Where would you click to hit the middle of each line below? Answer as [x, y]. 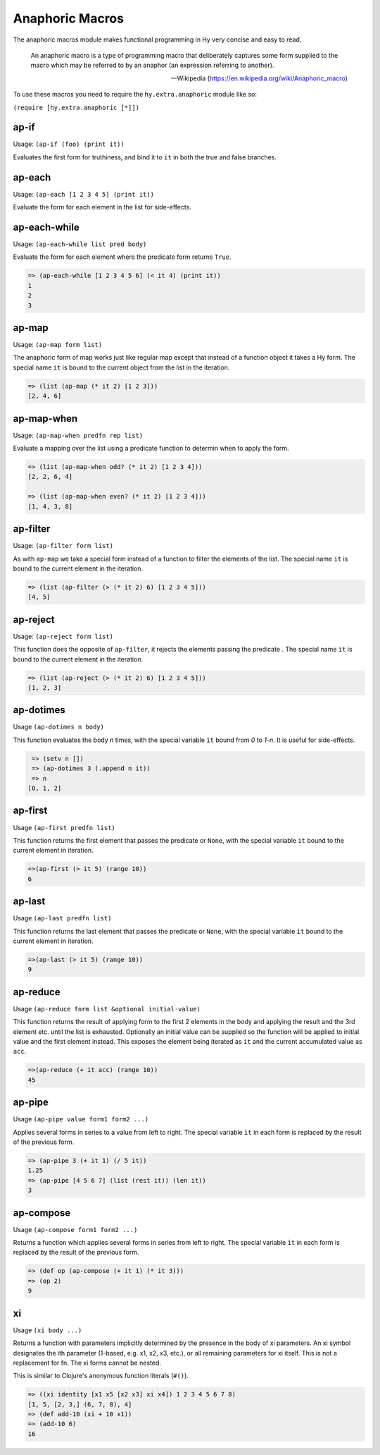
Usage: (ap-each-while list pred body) [80, 244]
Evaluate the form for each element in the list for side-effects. [102, 207]
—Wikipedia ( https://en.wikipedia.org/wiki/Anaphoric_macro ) [259, 78]
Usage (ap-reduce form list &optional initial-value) [107, 1009]
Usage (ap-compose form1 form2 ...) [75, 1229]
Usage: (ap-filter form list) [63, 546]
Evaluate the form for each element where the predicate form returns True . [122, 257]
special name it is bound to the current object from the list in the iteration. [121, 367]
